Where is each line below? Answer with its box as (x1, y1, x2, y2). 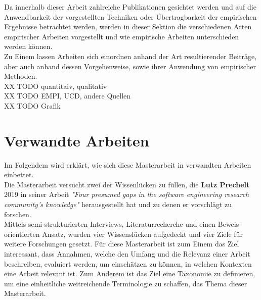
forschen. (4, 209, 31, 219)
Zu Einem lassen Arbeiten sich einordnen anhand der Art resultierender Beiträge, (4, 51, 257, 61)
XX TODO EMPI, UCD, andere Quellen (4, 90, 131, 101)
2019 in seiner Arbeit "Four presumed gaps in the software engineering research (4, 189, 249, 199)
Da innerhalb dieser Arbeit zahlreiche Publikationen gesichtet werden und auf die (4, 2, 256, 12)
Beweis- (217, 219, 241, 229)
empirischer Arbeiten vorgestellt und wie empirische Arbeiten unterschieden (4, 31, 239, 41)
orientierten (4, 228, 40, 239)
